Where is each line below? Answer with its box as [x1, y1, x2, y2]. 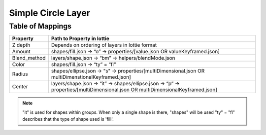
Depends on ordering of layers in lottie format [51, 42, 157, 49]
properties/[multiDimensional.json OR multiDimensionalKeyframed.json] [51, 86, 218, 93]
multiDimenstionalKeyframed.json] [51, 74, 132, 81]
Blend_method [12, 55, 46, 62]
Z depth [12, 42, 31, 49]
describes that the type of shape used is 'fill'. [22, 116, 114, 122]
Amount [12, 48, 31, 55]
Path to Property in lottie [51, 35, 109, 42]
